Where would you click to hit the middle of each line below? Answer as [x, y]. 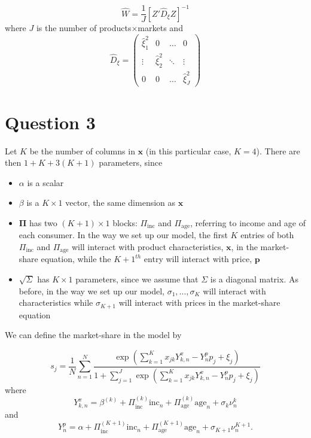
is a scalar [45, 182]
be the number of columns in [82, 150]
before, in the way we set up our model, [92, 291]
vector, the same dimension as [121, 203]
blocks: [125, 222]
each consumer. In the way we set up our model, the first [123, 235]
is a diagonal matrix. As [254, 279]
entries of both [267, 235]
